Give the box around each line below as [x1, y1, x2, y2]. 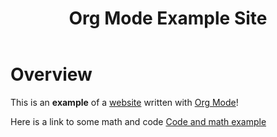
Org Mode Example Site [68, 7, 268, 30]
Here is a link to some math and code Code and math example [10, 115, 267, 127]
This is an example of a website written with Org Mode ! [10, 96, 239, 108]
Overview [10, 63, 93, 86]
